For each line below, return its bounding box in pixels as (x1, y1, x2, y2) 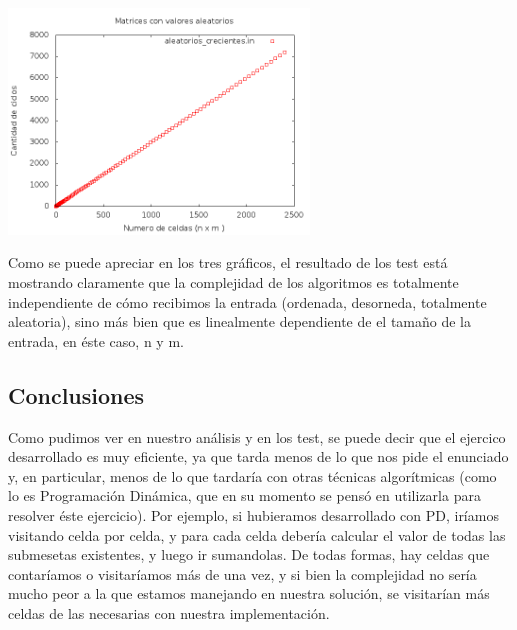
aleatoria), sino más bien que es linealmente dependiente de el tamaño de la (8, 311, 472, 332)
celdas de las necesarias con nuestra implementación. (8, 602, 330, 623)
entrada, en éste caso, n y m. (8, 330, 184, 351)
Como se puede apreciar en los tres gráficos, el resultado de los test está (8, 252, 448, 273)
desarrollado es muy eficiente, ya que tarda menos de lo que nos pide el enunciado (8, 446, 509, 467)
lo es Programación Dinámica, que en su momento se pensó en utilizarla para (8, 485, 481, 506)
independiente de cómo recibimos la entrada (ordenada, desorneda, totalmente (8, 291, 487, 312)
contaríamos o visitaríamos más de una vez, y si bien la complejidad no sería (8, 563, 477, 584)
